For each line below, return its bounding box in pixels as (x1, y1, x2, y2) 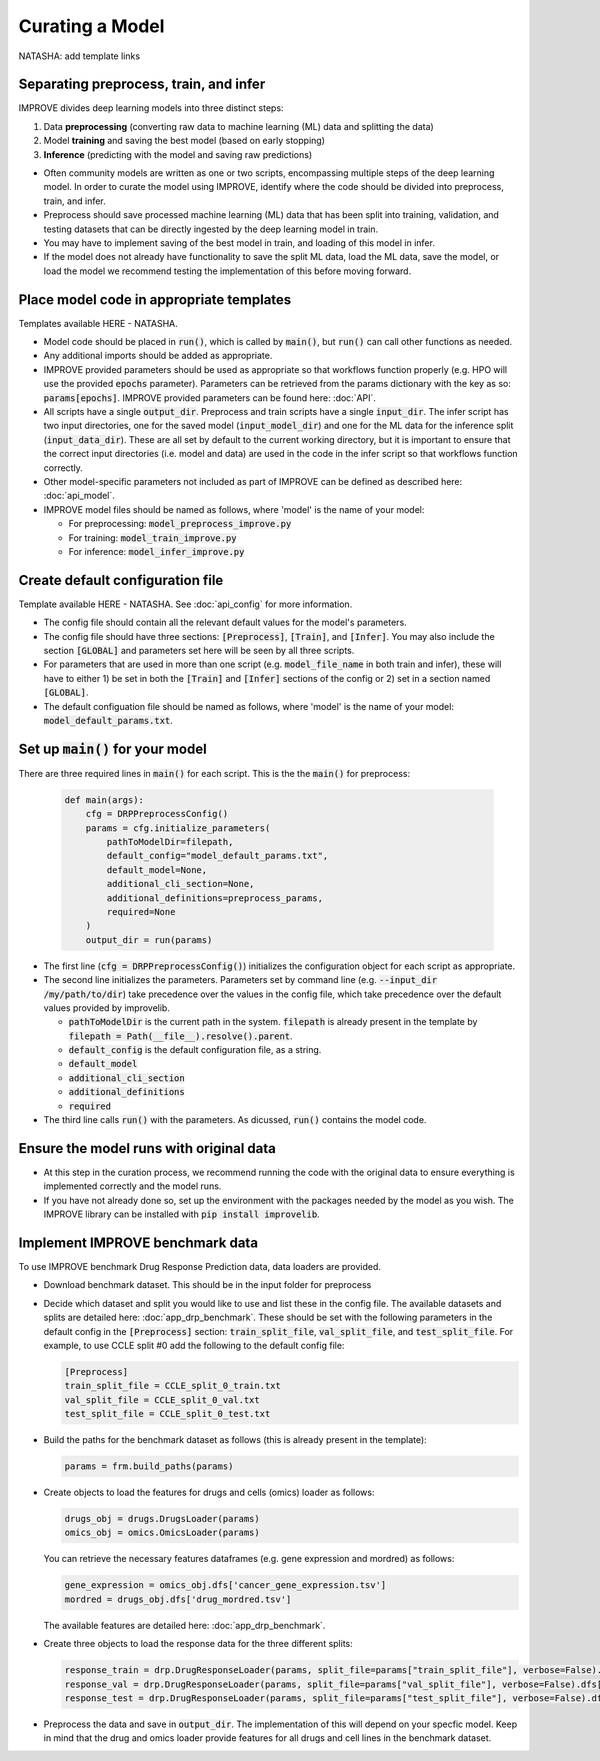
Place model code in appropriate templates (18, 291, 292, 308)
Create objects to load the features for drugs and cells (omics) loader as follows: (43, 1486, 375, 1499)
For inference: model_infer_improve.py (68, 545, 245, 557)
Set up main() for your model (18, 740, 207, 757)
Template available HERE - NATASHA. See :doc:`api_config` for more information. (18, 598, 353, 610)
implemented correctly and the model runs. (43, 1180, 222, 1192)
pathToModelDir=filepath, (106, 836, 234, 847)
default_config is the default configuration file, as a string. (68, 1044, 322, 1056)
